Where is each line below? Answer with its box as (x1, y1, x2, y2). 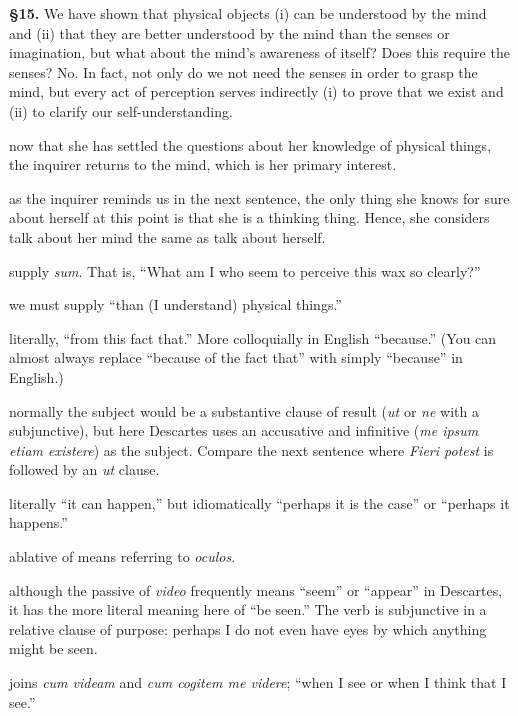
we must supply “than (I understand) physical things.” (9, 294, 342, 315)
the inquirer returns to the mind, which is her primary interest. (9, 154, 397, 175)
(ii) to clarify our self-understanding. (9, 100, 233, 121)
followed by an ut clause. (9, 459, 160, 480)
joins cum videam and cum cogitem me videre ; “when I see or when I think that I (9, 672, 507, 693)
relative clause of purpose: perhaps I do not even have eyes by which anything (9, 618, 487, 639)
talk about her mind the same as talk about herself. (9, 226, 326, 247)
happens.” (9, 512, 68, 533)
